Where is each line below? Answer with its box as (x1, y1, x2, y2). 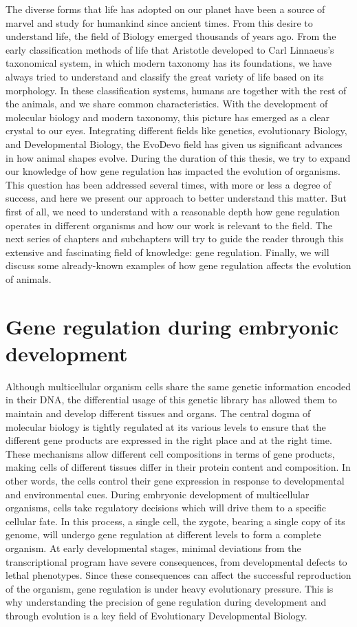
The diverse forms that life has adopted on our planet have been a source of (6, 2, 325, 16)
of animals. (6, 271, 52, 286)
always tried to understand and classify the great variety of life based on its (6, 69, 324, 83)
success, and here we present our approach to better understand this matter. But (6, 191, 347, 205)
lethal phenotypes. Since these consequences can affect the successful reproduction (6, 568, 351, 582)
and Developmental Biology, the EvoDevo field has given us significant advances (6, 136, 343, 151)
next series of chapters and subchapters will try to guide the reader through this (6, 231, 344, 246)
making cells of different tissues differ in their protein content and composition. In (6, 460, 351, 474)
